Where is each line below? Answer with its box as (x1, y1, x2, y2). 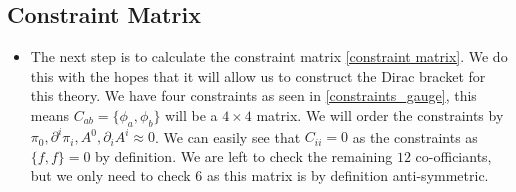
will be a (165, 104, 218, 125)
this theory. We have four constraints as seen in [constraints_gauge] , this (30, 85, 477, 106)
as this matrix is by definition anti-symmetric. (206, 165, 489, 186)
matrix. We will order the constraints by (256, 104, 504, 125)
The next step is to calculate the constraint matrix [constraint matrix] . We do (30, 46, 508, 67)
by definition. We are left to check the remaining (95, 145, 393, 166)
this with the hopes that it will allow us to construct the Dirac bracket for (30, 65, 486, 86)
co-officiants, (415, 145, 492, 166)
